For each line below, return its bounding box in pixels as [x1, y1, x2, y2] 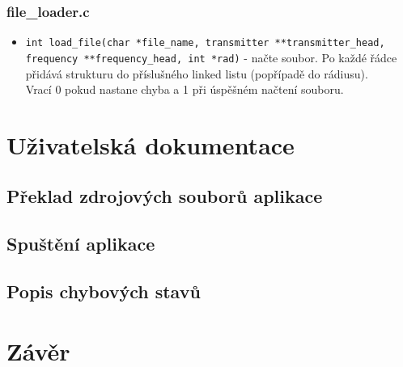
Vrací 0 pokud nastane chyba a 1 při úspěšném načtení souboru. [25, 81, 344, 98]
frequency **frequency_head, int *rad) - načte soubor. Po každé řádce [25, 49, 397, 65]
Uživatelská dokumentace [6, 128, 295, 161]
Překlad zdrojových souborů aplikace [6, 183, 323, 209]
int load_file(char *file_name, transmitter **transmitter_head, [25, 37, 385, 49]
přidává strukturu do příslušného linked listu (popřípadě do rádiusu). [25, 65, 368, 82]
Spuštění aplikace [6, 231, 155, 256]
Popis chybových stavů [6, 279, 201, 304]
